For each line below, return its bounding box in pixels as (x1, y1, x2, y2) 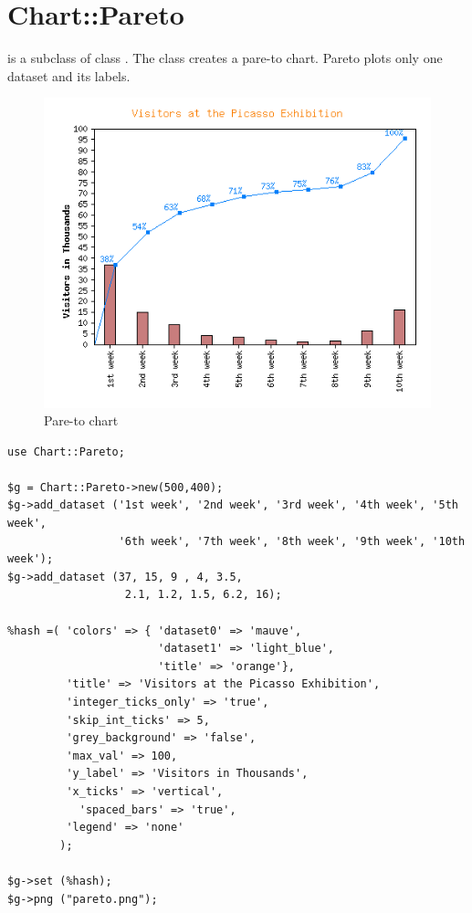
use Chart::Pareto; (7, 445, 125, 458)
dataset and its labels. (7, 66, 131, 85)
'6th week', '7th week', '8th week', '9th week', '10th (118, 534, 466, 548)
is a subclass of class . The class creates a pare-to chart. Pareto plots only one (7, 48, 443, 68)
